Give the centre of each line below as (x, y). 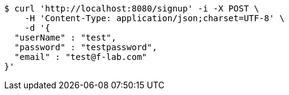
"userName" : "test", (65, 38)
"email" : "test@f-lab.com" (81, 57)
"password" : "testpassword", (86, 47)
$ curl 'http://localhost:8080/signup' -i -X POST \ (132, 8)
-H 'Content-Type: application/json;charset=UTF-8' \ (154, 18)
